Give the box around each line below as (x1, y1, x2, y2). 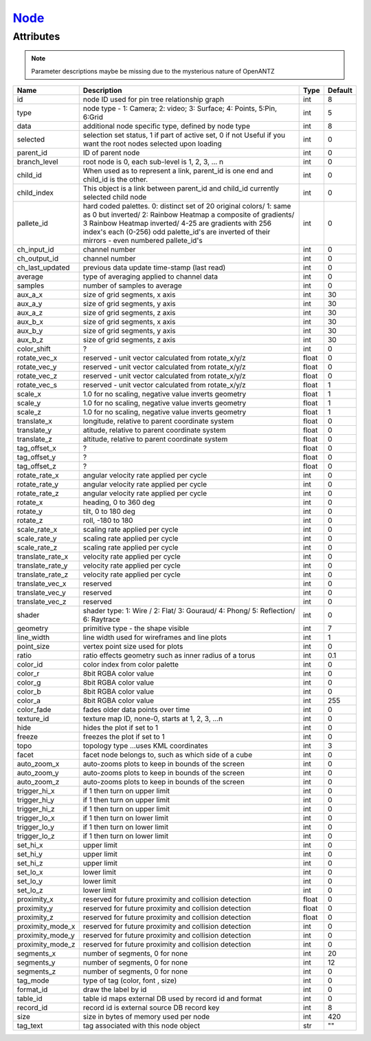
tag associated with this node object (82, 1020, 201, 1030)
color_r (16, 668, 40, 678)
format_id (16, 985, 48, 994)
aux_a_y (16, 299, 43, 308)
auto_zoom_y (16, 768, 59, 777)
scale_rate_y (16, 533, 57, 543)
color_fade (16, 705, 52, 714)
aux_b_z (16, 334, 44, 344)
